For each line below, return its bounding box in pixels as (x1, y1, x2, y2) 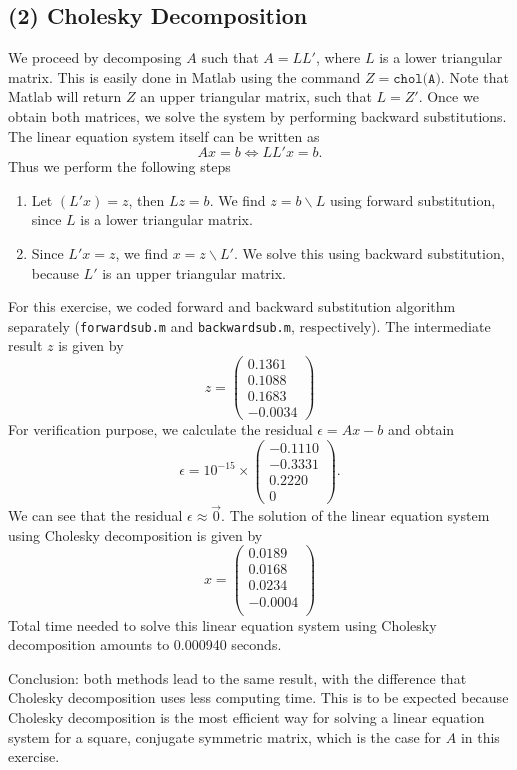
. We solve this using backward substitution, (233, 242, 505, 263)
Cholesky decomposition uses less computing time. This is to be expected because (8, 687, 509, 708)
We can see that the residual (8, 505, 183, 526)
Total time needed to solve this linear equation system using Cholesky (8, 614, 437, 635)
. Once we (418, 86, 479, 107)
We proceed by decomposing (8, 47, 182, 68)
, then (128, 189, 165, 210)
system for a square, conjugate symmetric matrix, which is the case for (8, 726, 442, 747)
